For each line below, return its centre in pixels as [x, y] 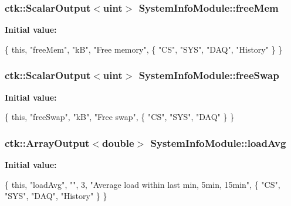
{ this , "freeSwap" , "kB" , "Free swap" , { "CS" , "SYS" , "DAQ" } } [120, 117]
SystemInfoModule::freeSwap [209, 75]
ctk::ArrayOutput [47, 143]
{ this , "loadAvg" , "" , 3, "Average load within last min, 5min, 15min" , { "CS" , [143, 184]
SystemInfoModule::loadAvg [218, 143]
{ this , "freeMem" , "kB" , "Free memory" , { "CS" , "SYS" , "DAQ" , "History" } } [144, 49]
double [118, 143]
